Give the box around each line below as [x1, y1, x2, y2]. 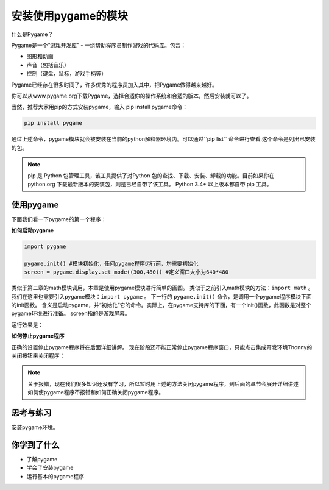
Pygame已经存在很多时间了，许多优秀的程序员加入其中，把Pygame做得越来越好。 [11, 81, 218, 88]
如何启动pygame [11, 227, 54, 234]
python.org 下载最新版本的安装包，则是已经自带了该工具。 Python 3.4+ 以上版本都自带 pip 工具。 [27, 180, 272, 188]
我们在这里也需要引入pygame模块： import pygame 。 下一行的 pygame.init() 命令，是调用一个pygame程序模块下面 [11, 293, 312, 300]
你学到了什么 [11, 439, 60, 450]
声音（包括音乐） [26, 61, 69, 68]
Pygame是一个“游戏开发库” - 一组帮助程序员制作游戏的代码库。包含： [11, 41, 186, 49]
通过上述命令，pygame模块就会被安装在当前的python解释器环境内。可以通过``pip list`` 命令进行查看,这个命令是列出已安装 [11, 135, 316, 143]
